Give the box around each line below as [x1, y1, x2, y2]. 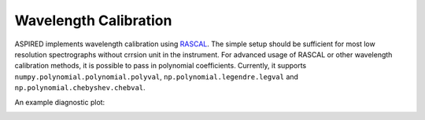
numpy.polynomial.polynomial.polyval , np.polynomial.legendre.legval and [14, 71, 299, 82]
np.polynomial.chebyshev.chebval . [14, 83, 146, 93]
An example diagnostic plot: [14, 97, 105, 107]
